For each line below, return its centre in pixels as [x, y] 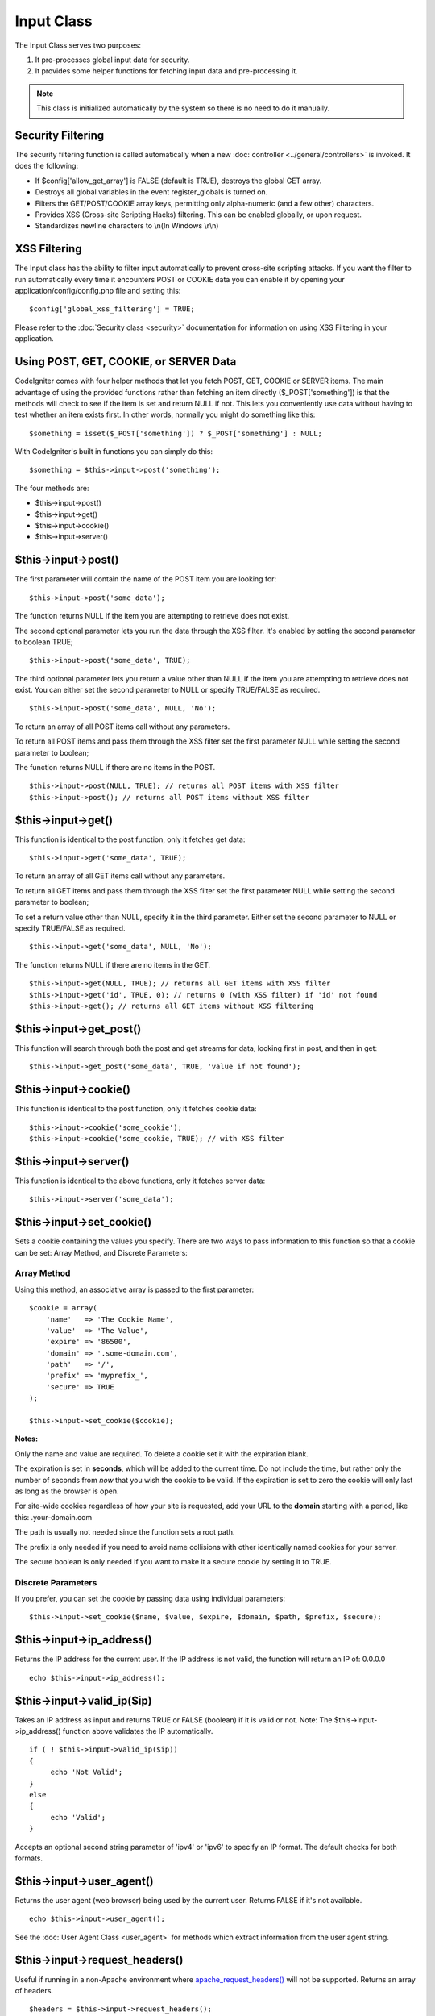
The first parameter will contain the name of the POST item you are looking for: [146, 579]
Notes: [27, 1439]
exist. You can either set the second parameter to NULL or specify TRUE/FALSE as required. [168, 690]
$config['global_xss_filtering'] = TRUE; [112, 309]
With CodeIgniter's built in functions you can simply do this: [114, 452]
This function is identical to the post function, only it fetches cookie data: [136, 1109]
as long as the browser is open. [67, 1491]
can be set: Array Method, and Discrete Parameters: [101, 1252]
